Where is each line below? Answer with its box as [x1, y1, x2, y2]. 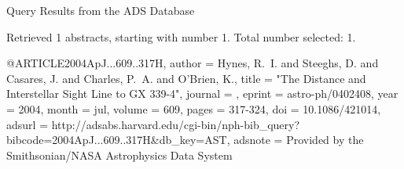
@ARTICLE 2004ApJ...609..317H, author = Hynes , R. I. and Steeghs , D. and [6, 55, 379, 71]
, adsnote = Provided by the [226, 131, 364, 148]
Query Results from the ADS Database [6, 2, 195, 18]
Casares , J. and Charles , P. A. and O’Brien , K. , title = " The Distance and [6, 70, 366, 86]
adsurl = [6, 116, 49, 132]
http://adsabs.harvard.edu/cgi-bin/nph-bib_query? [51, 116, 300, 132]
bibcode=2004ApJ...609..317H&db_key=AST [6, 131, 227, 148]
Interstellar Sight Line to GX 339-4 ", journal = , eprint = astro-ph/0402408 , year [6, 85, 398, 102]
